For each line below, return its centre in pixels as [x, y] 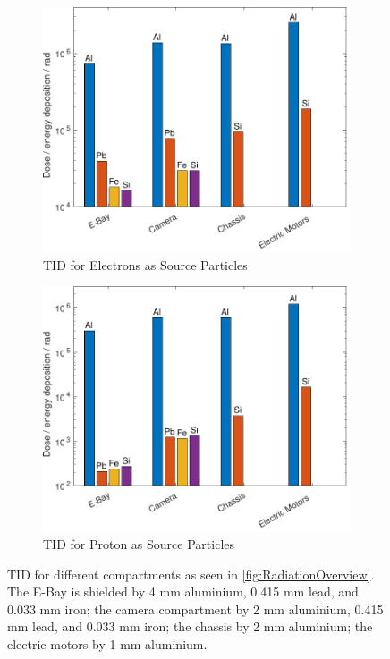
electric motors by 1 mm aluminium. [107, 643]
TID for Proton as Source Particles [139, 543]
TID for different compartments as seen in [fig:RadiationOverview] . [191, 574]
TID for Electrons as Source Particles [145, 264]
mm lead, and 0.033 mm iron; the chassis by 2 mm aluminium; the [190, 626]
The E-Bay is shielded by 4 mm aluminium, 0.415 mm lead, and [183, 591]
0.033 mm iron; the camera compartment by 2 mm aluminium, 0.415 [195, 608]
